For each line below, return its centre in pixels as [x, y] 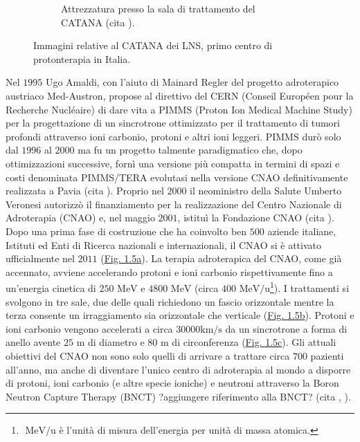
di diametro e [116, 342]
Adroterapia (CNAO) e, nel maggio [80, 218]
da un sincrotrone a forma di [286, 328]
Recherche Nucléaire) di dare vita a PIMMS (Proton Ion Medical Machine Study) [179, 109]
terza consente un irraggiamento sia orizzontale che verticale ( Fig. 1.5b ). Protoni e [180, 315]
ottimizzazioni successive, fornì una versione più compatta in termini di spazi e [173, 163]
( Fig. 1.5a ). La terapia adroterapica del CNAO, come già [221, 258]
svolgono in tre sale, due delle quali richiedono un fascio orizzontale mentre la [170, 301]
